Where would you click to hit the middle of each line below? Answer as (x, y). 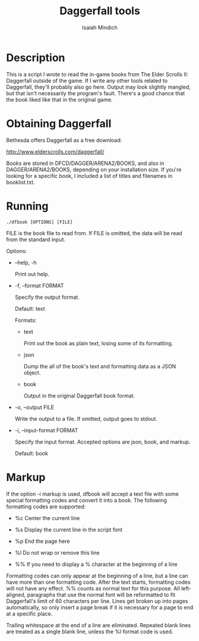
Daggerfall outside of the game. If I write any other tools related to (87, 80)
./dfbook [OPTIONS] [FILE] (40, 222)
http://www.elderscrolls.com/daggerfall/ (55, 151)
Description (36, 57)
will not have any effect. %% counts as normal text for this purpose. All (93, 588)
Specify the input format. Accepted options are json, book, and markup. (102, 442)
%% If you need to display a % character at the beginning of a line (96, 564)
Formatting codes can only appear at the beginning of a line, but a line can (97, 576)
